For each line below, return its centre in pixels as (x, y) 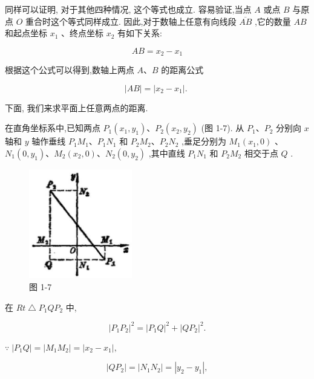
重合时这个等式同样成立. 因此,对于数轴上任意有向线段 (131, 21)
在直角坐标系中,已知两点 (53, 128)
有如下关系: (140, 33)
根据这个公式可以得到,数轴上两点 (70, 70)
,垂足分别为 (204, 141)
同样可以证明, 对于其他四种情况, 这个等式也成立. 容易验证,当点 (128, 9)
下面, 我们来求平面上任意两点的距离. (77, 107)
